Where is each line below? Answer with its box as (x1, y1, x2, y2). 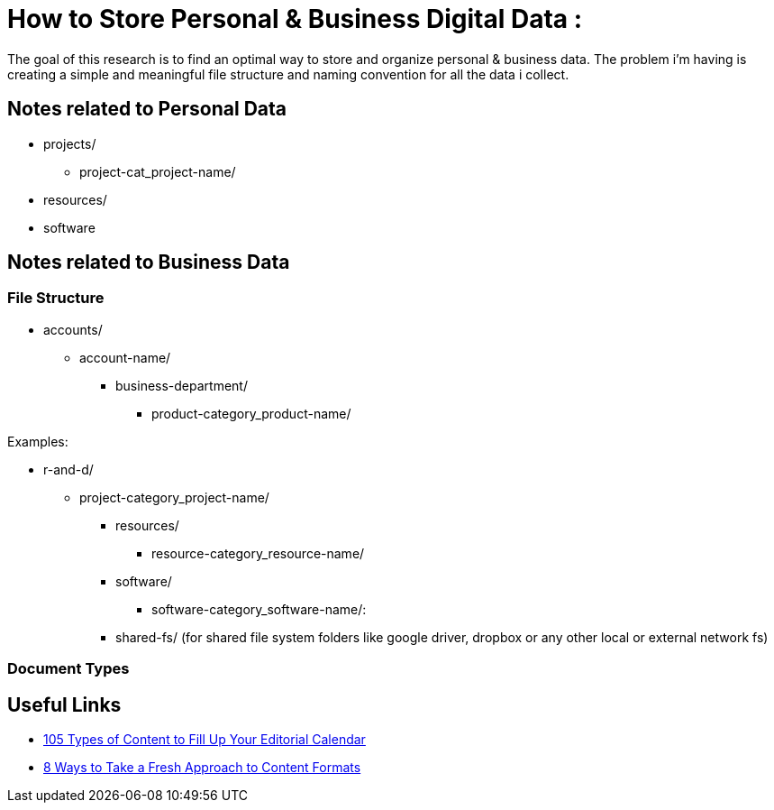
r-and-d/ (43, 461, 94, 477)
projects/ (43, 135, 96, 152)
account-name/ (79, 349, 171, 365)
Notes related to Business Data (7, 251, 290, 274)
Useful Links (7, 693, 122, 716)
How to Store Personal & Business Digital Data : (7, 4, 583, 34)
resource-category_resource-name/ (151, 545, 365, 561)
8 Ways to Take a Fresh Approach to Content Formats (43, 759, 361, 776)
